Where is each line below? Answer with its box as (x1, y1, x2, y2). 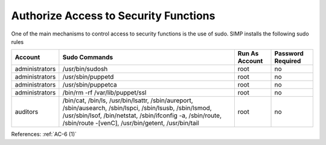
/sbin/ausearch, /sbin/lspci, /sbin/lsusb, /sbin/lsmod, (62, 104, 212, 113)
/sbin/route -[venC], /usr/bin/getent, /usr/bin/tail (62, 119, 199, 128)
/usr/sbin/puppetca (62, 81, 117, 89)
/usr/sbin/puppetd (62, 73, 114, 81)
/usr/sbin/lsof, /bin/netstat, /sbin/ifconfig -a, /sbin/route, (62, 111, 222, 120)
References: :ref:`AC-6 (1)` (11, 131, 77, 138)
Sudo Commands (62, 53, 113, 61)
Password (274, 49, 304, 58)
